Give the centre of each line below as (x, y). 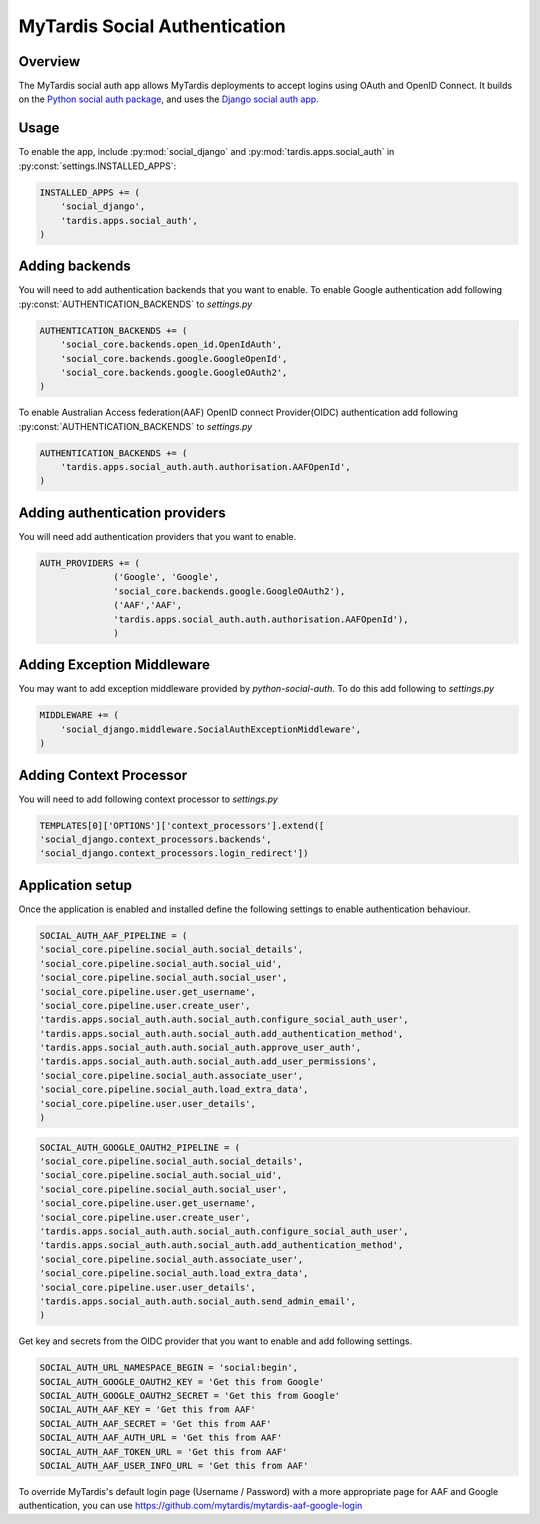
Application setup (75, 885)
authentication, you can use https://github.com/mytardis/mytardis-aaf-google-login (190, 1506)
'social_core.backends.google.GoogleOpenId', (174, 358)
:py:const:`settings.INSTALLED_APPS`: (97, 166)
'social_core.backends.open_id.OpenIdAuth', (171, 344)
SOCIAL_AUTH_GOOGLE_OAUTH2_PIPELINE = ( (139, 1147)
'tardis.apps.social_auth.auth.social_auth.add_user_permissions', (208, 1061)
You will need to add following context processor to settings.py (148, 799)
